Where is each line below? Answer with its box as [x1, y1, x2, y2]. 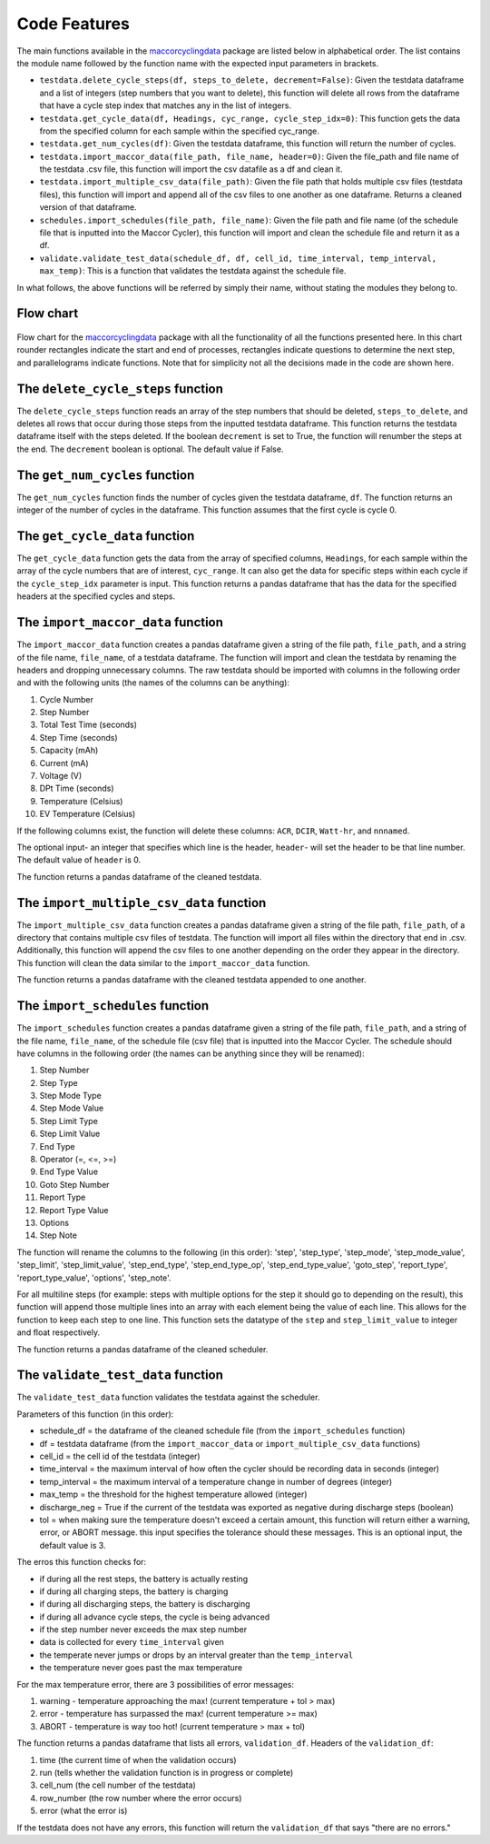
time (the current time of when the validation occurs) [39, 1754, 237, 1765]
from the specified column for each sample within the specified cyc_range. [39, 125, 319, 136]
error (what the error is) [39, 1805, 128, 1817]
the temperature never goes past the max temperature [39, 1662, 243, 1673]
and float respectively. [16, 1327, 100, 1338]
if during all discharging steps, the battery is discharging [39, 1599, 250, 1610]
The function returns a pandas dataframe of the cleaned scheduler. [16, 1343, 269, 1354]
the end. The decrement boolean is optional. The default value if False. [16, 444, 284, 454]
